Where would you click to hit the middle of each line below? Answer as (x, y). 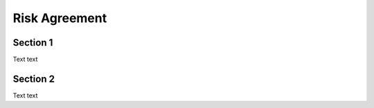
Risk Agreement (60, 18)
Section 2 (34, 79)
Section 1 (33, 43)
